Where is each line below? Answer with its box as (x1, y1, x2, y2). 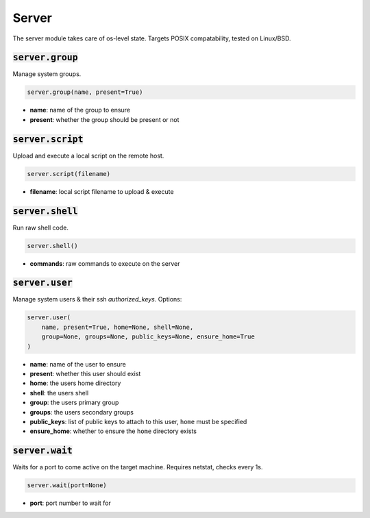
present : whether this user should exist (29, 370, 141, 378)
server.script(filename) (27, 170, 111, 177)
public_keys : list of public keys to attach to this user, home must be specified (29, 417, 247, 425)
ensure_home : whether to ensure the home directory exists (29, 427, 197, 435)
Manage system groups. (12, 70, 82, 78)
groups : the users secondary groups (29, 408, 134, 416)
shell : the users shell (29, 388, 89, 397)
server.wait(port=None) (27, 482, 108, 489)
